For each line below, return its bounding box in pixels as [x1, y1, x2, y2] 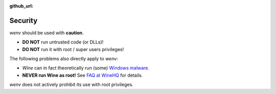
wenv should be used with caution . [9, 30, 84, 36]
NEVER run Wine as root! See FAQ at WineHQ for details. [22, 72, 143, 78]
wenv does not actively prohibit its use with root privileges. [9, 82, 134, 88]
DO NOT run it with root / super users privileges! [22, 46, 124, 52]
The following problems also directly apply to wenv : [9, 56, 119, 62]
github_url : [9, 3, 33, 9]
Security [9, 16, 38, 25]
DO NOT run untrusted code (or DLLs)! [22, 39, 104, 45]
